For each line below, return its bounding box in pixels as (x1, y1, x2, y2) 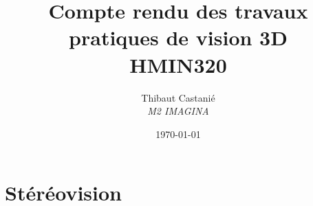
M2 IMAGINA (147, 104, 209, 118)
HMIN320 (129, 50, 227, 78)
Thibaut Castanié (141, 90, 215, 104)
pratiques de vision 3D (69, 23, 288, 51)
